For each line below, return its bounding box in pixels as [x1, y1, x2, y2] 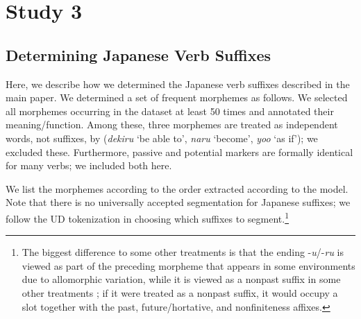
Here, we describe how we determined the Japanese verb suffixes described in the [6, 76, 350, 91]
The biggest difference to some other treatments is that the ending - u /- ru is [22, 245, 344, 259]
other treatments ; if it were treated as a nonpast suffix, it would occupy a [22, 285, 338, 300]
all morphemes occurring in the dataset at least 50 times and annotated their [6, 103, 334, 118]
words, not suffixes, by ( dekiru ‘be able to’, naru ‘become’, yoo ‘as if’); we [6, 130, 318, 145]
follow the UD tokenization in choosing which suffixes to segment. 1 [6, 209, 289, 225]
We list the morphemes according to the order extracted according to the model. [6, 181, 349, 196]
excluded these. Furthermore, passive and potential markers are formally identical [6, 144, 353, 159]
